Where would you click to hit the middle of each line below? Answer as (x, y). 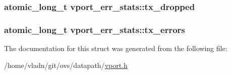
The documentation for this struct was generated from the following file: (116, 48)
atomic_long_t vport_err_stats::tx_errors (95, 29)
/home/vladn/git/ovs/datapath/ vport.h (66, 65)
